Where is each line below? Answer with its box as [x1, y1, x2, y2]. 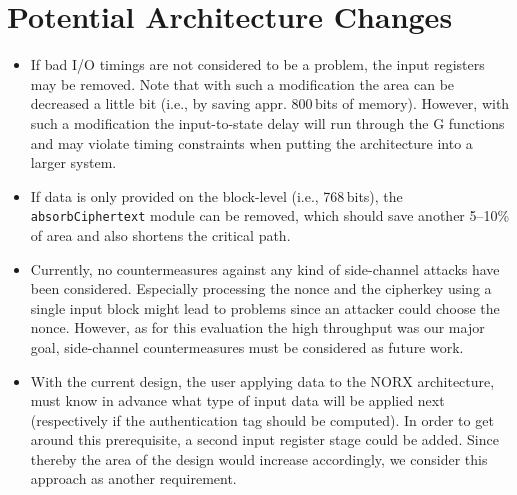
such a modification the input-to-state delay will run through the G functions [30, 112, 505, 133]
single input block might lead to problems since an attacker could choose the [30, 297, 500, 318]
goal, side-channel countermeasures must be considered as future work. [30, 336, 464, 357]
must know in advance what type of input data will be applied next [30, 390, 445, 411]
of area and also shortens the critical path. [30, 224, 291, 245]
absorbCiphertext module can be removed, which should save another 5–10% [30, 205, 510, 226]
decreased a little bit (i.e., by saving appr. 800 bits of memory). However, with [30, 93, 510, 114]
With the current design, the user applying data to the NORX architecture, [30, 370, 495, 391]
